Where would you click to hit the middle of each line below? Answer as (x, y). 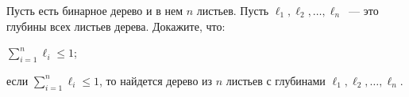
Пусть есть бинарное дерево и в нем (95, 10)
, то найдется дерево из (156, 80)
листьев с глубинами (276, 80)
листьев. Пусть (233, 10)
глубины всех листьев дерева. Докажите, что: (116, 26)
